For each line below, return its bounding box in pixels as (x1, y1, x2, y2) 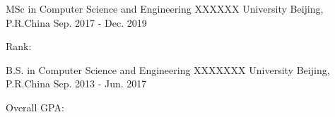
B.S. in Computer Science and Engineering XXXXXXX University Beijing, (6, 62, 330, 77)
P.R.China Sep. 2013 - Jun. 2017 (6, 76, 147, 91)
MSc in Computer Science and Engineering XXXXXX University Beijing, (6, 1, 324, 16)
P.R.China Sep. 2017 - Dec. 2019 (6, 15, 147, 30)
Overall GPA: (6, 99, 64, 114)
